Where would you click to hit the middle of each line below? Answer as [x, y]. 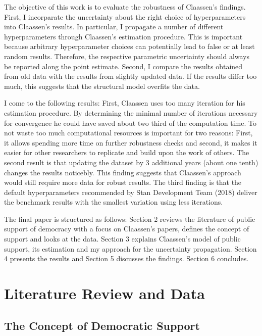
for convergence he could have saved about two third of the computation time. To [130, 123]
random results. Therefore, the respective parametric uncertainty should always [127, 56]
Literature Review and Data [104, 293]
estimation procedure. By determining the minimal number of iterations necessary [131, 112]
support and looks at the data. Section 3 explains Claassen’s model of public [122, 239]
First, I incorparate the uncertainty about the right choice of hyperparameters [125, 16]
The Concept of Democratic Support [102, 325]
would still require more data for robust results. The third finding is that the [123, 182]
